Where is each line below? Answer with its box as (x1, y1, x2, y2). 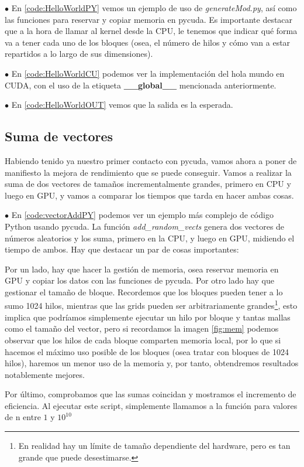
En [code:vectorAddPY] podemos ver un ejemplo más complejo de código (11, 209, 274, 221)
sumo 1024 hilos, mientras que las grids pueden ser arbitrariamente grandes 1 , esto (5, 298, 298, 312)
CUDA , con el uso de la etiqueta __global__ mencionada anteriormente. (5, 79, 277, 91)
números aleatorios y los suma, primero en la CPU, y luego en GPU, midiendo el (5, 231, 295, 244)
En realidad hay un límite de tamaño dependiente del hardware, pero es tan (18, 439, 291, 452)
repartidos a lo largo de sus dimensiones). (5, 47, 153, 60)
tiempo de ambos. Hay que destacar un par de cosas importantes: (5, 243, 239, 255)
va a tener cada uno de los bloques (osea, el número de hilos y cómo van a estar (5, 36, 291, 48)
